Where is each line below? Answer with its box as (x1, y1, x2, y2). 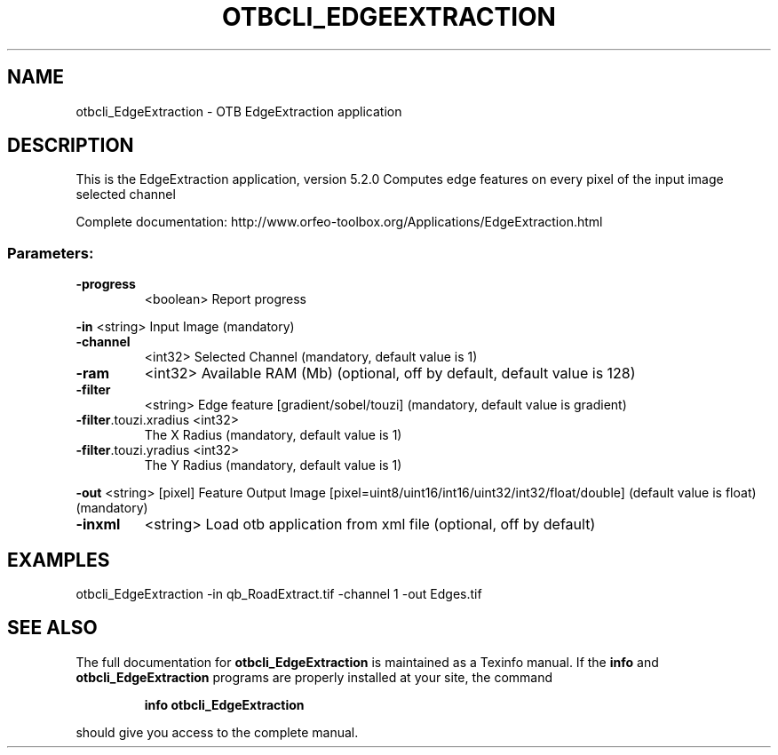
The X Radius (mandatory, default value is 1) (144, 427, 402, 443)
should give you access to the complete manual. (75, 724, 359, 740)
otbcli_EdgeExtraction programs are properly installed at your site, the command (75, 669, 553, 685)
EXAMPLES (7, 548, 110, 571)
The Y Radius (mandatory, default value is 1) (144, 457, 402, 473)
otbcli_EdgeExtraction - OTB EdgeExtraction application (75, 103, 402, 119)
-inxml (75, 515, 121, 534)
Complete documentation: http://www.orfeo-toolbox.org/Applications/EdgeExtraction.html (75, 214, 603, 230)
